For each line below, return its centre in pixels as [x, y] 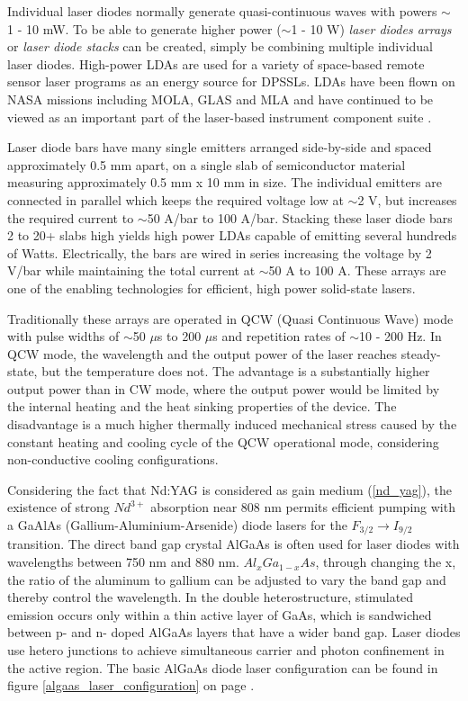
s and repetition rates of [279, 336]
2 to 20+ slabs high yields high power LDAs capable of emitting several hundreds [232, 235]
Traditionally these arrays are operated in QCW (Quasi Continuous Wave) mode [230, 318]
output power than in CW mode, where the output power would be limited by [224, 388]
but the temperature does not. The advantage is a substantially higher [236, 371]
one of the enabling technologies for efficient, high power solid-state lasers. [211, 288]
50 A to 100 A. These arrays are [357, 270]
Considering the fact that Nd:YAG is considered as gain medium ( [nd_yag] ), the [230, 489]
